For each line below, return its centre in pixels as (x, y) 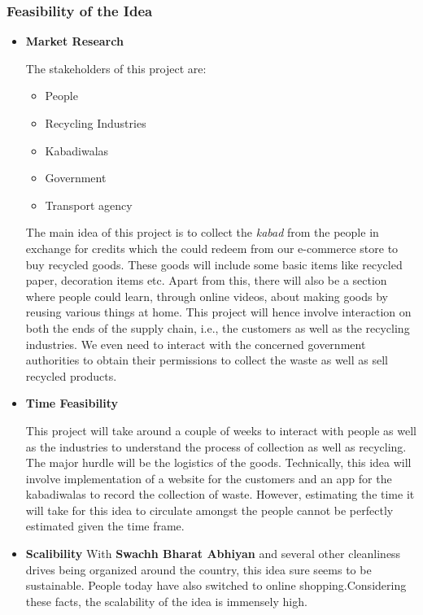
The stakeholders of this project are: (116, 68)
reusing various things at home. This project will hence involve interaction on (218, 312)
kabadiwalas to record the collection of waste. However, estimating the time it (220, 494)
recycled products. (71, 375)
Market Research (74, 41)
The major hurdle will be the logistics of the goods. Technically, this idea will (218, 462)
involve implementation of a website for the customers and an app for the (209, 478)
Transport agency (89, 205)
